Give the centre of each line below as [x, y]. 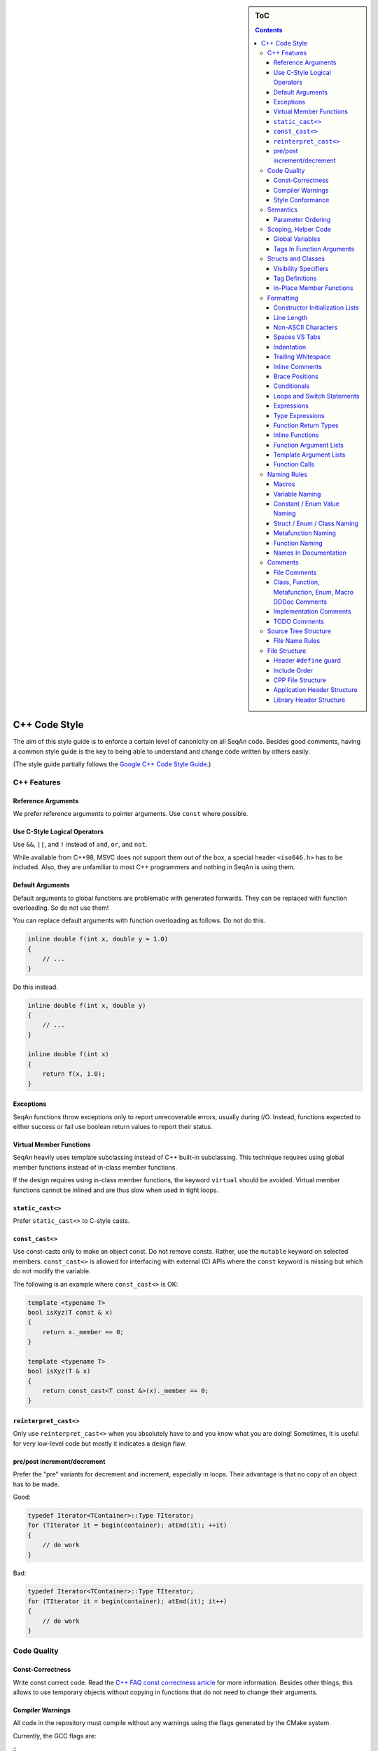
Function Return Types [306, 425]
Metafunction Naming [304, 533]
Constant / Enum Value [306, 504]
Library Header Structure [309, 700]
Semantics [282, 209]
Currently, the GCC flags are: [55, 1736]
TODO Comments [299, 621]
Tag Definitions [295, 278]
